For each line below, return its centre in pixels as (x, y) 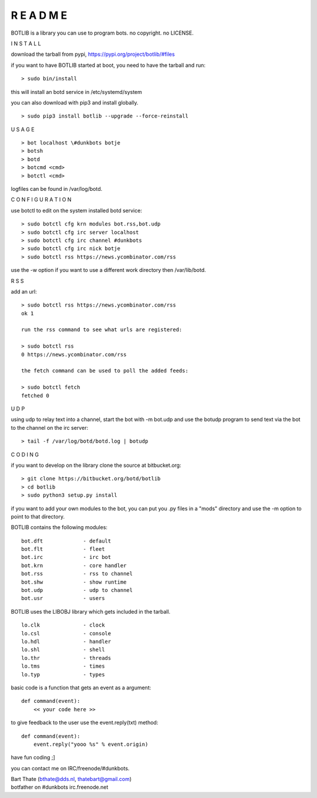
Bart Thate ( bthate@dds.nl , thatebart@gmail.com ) (71, 779)
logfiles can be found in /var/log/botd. (57, 189)
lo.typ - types (63, 674)
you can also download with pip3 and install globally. (75, 102)
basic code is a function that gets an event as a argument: (81, 688)
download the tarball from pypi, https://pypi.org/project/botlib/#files (93, 54)
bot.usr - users (63, 598)
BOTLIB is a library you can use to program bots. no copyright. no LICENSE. (102, 33)
